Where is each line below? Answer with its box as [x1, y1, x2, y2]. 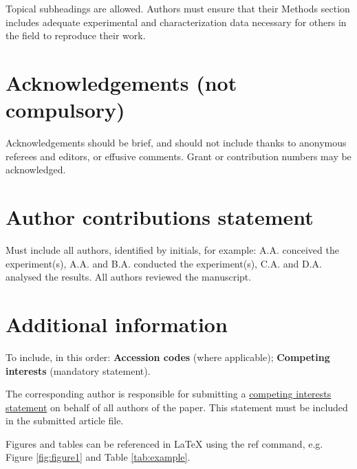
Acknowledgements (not [6, 68, 237, 96]
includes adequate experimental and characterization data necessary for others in [6, 14, 347, 29]
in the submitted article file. [6, 413, 124, 428]
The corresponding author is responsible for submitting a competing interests [6, 386, 332, 401]
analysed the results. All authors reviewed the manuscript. [6, 270, 252, 284]
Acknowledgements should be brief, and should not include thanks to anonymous [6, 135, 347, 150]
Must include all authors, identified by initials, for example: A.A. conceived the [6, 243, 339, 257]
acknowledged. [6, 162, 66, 177]
